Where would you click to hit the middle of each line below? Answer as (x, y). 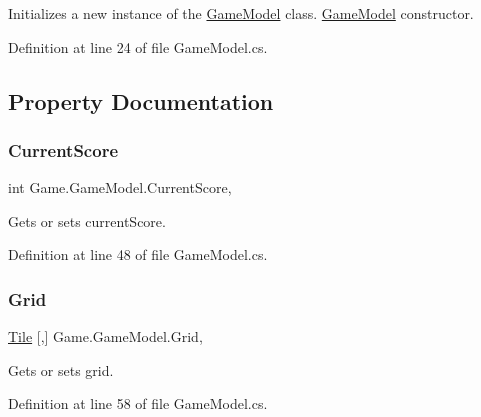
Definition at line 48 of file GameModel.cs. (138, 254)
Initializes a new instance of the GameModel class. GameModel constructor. (241, 13)
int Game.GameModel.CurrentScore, (120, 187)
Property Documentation (141, 100)
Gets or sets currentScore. (87, 220)
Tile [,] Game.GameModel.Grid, (105, 336)
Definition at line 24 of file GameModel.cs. (138, 46)
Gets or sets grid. (61, 369)
